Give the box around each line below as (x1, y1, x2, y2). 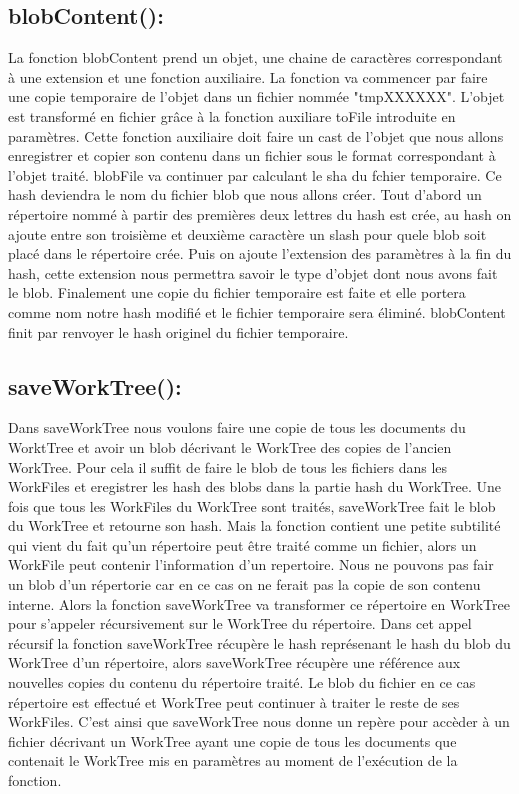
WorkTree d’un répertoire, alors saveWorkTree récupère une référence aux (8, 652, 461, 673)
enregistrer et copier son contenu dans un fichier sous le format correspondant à (8, 145, 496, 166)
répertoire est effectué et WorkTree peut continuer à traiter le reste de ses (8, 691, 460, 712)
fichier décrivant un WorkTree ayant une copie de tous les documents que (8, 730, 457, 751)
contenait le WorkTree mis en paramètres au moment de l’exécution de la (8, 750, 458, 771)
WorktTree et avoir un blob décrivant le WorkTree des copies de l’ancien (8, 436, 452, 457)
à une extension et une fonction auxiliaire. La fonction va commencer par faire (8, 66, 488, 87)
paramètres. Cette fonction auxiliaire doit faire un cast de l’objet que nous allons (8, 125, 504, 146)
